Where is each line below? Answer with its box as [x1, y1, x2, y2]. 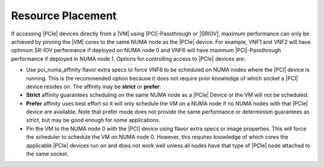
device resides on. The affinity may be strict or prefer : [26, 83, 161, 90]
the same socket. [26, 150, 69, 157]
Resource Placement [11, 9, 117, 22]
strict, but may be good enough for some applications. [26, 117, 161, 124]
